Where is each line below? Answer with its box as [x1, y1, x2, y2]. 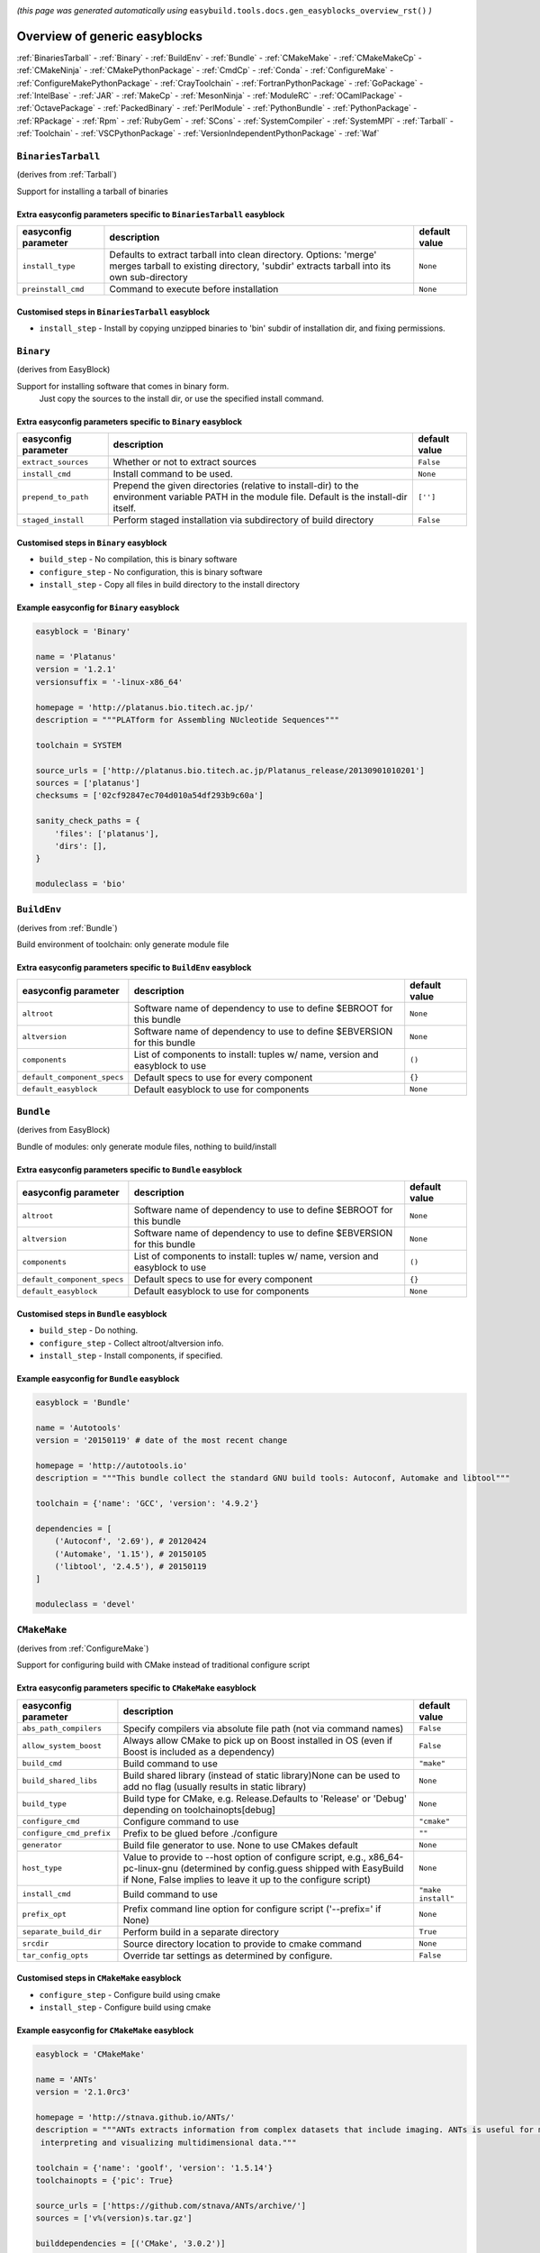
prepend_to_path [22, 492, 89, 502]
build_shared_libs [22, 1776, 98, 1786]
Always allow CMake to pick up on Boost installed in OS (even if [122, 1734, 393, 1747]
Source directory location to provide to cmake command [122, 1938, 362, 1950]
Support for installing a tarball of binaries [16, 186, 168, 196]
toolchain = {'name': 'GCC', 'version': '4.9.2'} [35, 1499, 259, 1509]
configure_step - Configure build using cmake [39, 1989, 220, 2000]
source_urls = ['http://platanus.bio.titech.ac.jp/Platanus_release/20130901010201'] [35, 765, 425, 775]
